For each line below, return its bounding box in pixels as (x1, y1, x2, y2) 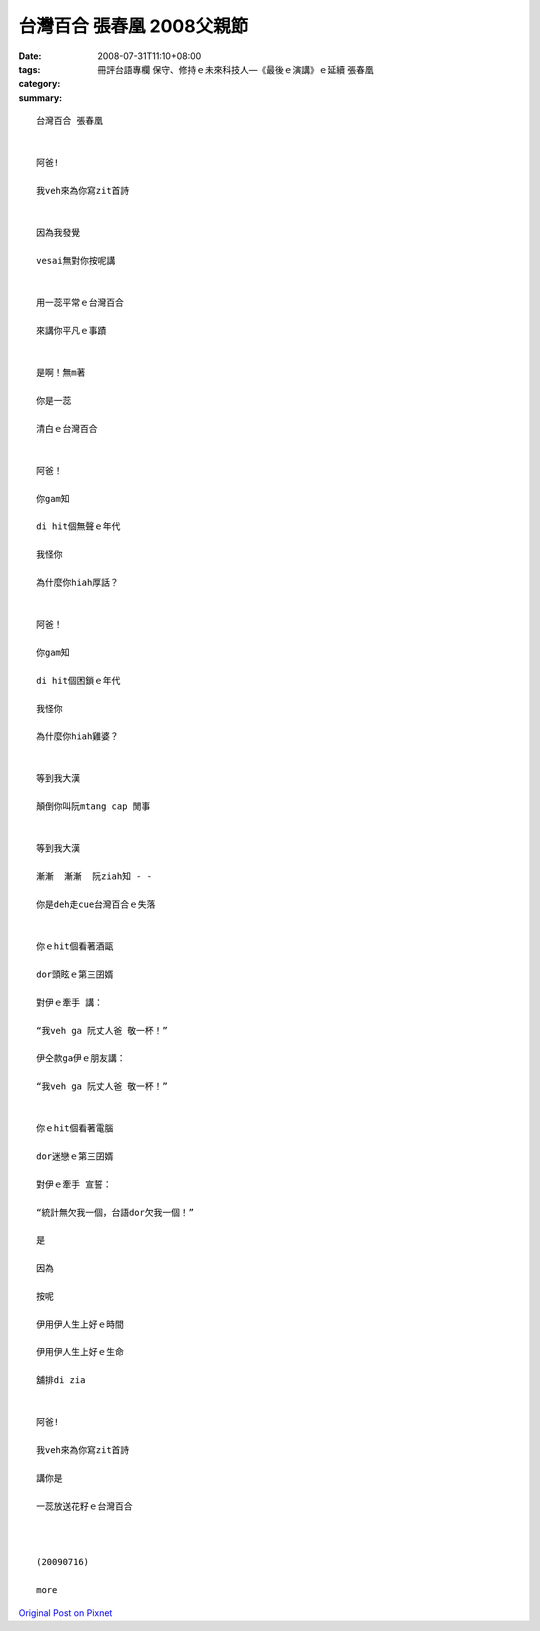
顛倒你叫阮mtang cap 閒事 (36, 801, 151, 812)
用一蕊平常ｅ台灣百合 (36, 297, 124, 309)
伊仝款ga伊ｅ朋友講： (36, 1053, 126, 1064)
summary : (18, 91, 63, 104)
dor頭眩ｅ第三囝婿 (36, 968, 114, 980)
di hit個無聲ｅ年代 (36, 521, 121, 532)
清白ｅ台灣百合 (36, 423, 98, 434)
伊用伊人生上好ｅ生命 (36, 1346, 124, 1358)
